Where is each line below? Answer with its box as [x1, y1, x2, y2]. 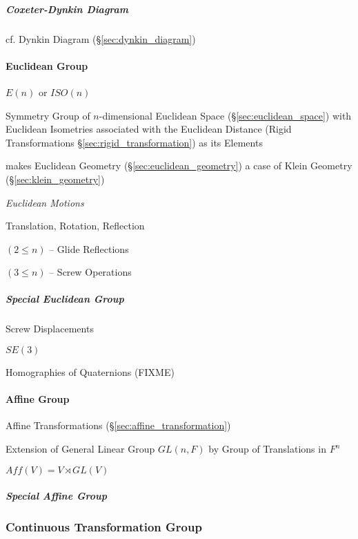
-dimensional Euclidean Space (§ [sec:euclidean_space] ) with [99, 108, 352, 122]
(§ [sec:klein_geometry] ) [6, 171, 105, 186]
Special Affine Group [6, 489, 107, 503]
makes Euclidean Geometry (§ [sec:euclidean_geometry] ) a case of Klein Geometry [6, 158, 352, 173]
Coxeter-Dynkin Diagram [6, 1, 129, 16]
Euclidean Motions [6, 195, 84, 209]
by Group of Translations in [208, 442, 326, 456]
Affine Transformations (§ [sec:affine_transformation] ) [6, 418, 231, 433]
